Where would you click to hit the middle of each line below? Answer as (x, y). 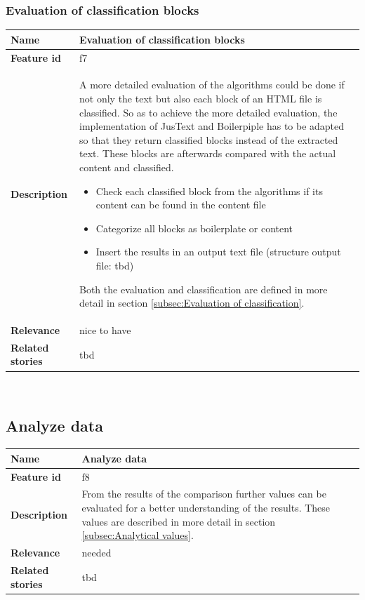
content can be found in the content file (181, 205)
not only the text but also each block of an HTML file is (201, 98)
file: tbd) (115, 265)
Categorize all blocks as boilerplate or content (194, 228)
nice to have (105, 329)
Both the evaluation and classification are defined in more (204, 289)
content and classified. (127, 167)
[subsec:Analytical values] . (138, 535)
